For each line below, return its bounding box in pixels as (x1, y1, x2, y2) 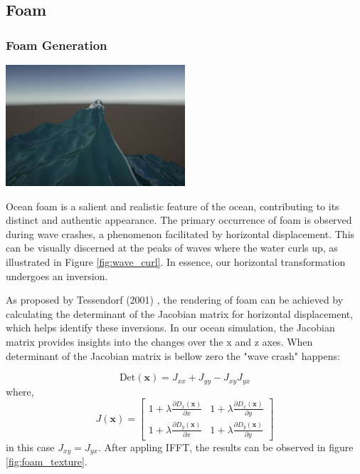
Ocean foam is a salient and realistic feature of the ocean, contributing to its (6, 198, 339, 213)
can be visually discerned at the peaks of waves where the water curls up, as (6, 240, 338, 255)
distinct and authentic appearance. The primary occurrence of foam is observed (6, 212, 352, 227)
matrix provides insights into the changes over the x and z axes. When (6, 334, 313, 349)
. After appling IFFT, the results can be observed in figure (97, 440, 354, 454)
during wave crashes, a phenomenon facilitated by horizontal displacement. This (6, 226, 355, 241)
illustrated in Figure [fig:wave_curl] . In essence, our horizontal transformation (6, 254, 346, 269)
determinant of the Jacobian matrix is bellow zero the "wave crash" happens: (6, 348, 340, 363)
